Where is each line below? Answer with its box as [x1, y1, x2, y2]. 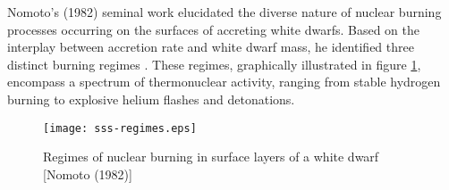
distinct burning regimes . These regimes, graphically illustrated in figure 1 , [7, 54, 421, 73]
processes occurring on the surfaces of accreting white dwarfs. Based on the [7, 20, 419, 38]
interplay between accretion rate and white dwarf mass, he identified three [7, 37, 414, 56]
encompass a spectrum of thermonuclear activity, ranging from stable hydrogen [7, 72, 441, 91]
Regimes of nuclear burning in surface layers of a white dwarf [43, 147, 379, 166]
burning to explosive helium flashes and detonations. [7, 89, 295, 108]
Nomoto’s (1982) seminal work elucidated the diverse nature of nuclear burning [7, 3, 442, 21]
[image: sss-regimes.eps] [43, 121, 197, 135]
